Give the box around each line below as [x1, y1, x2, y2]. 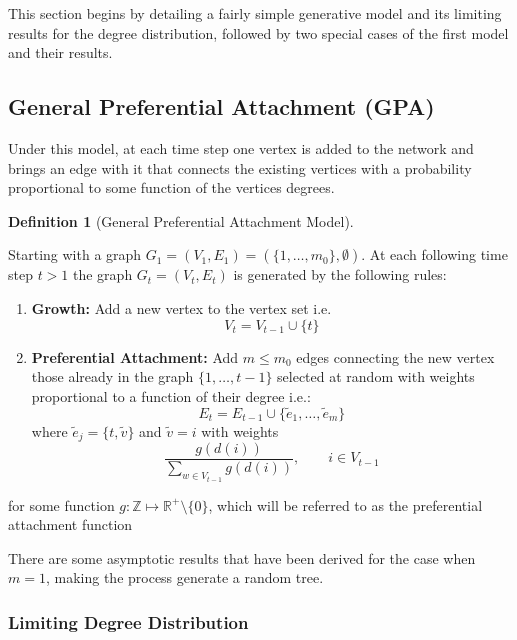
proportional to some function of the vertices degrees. [8, 177, 335, 198]
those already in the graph [31, 366, 194, 387]
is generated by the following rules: [233, 264, 447, 285]
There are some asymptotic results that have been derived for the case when [8, 547, 476, 568]
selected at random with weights [277, 366, 475, 387]
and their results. [8, 42, 113, 63]
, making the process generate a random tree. [45, 567, 324, 588]
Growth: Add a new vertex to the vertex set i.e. [31, 297, 332, 318]
